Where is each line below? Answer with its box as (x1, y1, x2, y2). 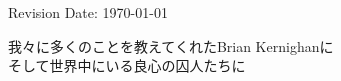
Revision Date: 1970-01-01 (8, 2, 168, 22)
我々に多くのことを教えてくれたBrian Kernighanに (8, 35, 334, 56)
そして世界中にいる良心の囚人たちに (8, 55, 246, 76)
